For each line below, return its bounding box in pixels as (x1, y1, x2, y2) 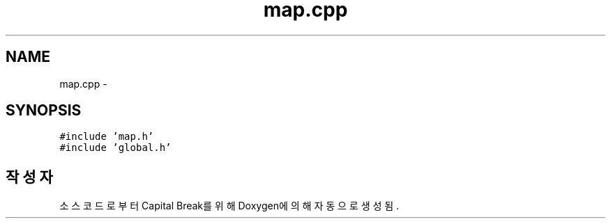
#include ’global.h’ (59, 142, 172, 154)
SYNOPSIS (6, 102, 82, 120)
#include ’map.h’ (59, 131, 154, 143)
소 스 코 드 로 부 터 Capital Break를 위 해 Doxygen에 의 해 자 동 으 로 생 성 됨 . (59, 200, 400, 212)
